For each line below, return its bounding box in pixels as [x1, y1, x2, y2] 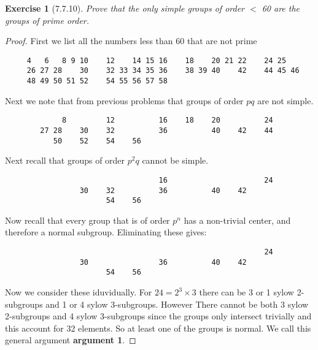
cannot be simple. [142, 154, 209, 167]
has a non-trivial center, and [184, 213, 291, 226]
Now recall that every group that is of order [5, 213, 170, 226]
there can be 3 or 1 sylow [199, 286, 294, 299]
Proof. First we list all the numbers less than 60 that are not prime [5, 34, 257, 47]
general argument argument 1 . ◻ [5, 333, 136, 346]
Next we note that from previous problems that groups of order [5, 94, 244, 107]
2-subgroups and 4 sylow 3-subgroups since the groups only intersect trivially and [5, 310, 312, 322]
